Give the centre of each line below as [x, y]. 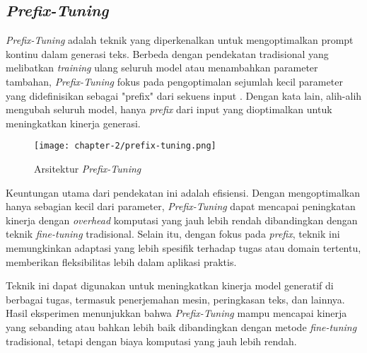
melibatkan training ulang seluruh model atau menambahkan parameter [162, 68]
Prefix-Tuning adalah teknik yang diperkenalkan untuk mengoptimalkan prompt [180, 40]
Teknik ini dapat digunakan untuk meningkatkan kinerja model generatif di [170, 285]
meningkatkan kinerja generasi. [73, 123]
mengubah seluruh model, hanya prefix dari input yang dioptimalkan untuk [169, 109]
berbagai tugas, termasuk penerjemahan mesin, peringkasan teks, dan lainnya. [175, 299]
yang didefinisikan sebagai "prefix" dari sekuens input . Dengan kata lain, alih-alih [184, 95]
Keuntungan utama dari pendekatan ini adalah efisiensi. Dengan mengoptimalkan [183, 192]
